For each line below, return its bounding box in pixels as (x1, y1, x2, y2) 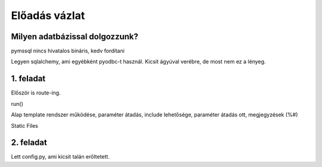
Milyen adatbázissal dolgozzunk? (11, 31, 138, 42)
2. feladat (11, 137, 47, 148)
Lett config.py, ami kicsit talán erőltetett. (11, 153, 110, 160)
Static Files (11, 122, 38, 129)
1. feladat (11, 74, 46, 84)
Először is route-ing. (11, 89, 61, 96)
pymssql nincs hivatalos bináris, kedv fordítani (11, 48, 125, 55)
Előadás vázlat (11, 9, 85, 22)
